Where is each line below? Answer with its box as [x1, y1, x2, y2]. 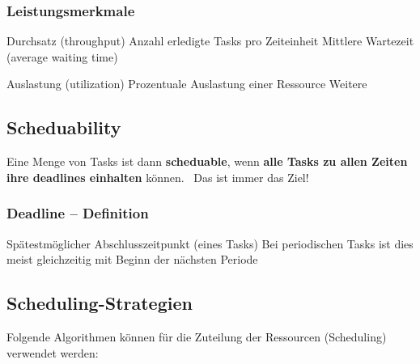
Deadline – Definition [6, 203, 149, 223]
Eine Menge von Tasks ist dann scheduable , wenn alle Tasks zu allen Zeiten [6, 153, 408, 170]
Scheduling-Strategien [6, 290, 193, 315]
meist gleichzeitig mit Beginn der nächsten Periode [6, 251, 258, 268]
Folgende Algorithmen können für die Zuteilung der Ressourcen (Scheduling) [6, 328, 387, 345]
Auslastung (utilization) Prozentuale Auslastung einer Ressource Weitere [6, 75, 367, 92]
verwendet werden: [6, 344, 99, 361]
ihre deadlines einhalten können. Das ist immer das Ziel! [6, 168, 309, 185]
